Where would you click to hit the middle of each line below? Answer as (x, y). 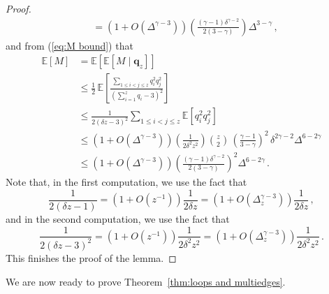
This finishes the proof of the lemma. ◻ (91, 257)
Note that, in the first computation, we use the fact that (126, 182)
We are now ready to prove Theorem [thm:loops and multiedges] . (146, 281)
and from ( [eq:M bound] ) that (70, 45)
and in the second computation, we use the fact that (118, 218)
